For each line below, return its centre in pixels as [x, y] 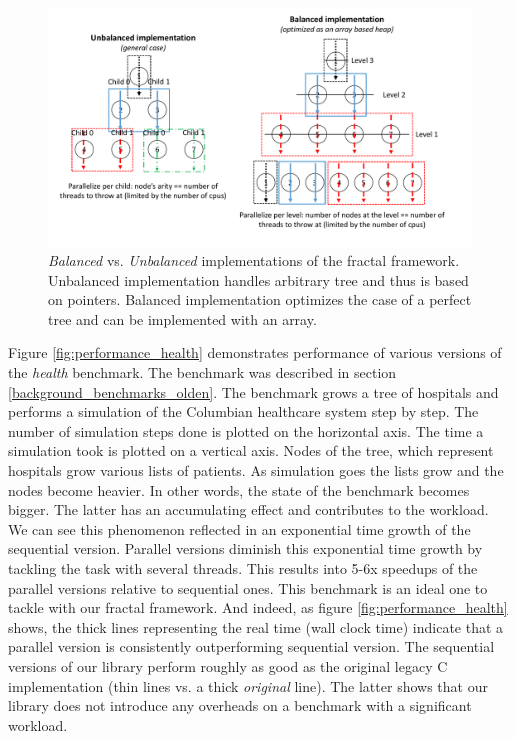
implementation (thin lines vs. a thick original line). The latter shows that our [248, 685]
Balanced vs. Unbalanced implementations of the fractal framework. [254, 260]
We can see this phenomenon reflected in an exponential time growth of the [239, 528]
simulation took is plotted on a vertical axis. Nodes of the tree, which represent [251, 450]
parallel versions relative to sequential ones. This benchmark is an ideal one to [248, 587]
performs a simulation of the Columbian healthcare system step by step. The [243, 411]
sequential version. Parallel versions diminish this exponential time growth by [245, 548]
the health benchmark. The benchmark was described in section [202, 372]
